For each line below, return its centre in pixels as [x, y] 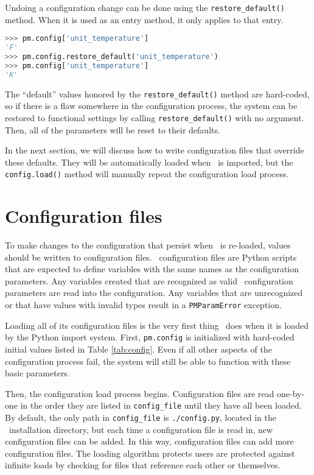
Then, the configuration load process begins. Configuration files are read [140, 393]
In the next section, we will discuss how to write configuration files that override [155, 150]
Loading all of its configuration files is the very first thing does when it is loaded [157, 325]
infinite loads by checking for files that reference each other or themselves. [143, 465]
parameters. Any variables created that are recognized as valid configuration [149, 280]
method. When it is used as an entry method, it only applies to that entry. [144, 19]
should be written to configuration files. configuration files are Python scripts [151, 257]
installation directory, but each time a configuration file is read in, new [141, 429]
